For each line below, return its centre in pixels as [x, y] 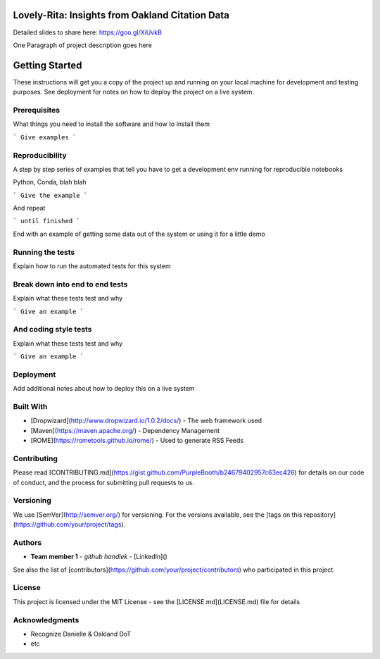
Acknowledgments [46, 620]
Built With [30, 406]
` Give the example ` [50, 195]
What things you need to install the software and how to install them [112, 124]
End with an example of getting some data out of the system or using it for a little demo [139, 234]
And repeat [29, 208]
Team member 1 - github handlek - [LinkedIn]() [99, 557]
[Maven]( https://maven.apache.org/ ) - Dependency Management [125, 430]
